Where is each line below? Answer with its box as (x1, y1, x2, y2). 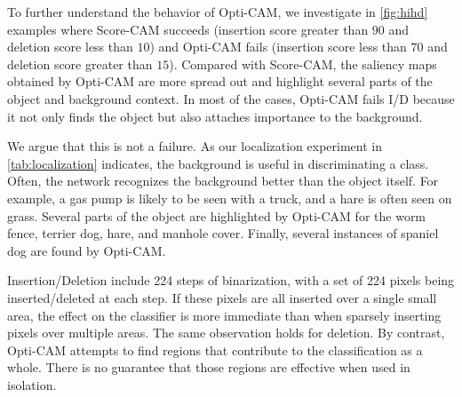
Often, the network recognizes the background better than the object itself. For (7, 171, 439, 190)
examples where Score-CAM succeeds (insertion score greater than (7, 20, 369, 38)
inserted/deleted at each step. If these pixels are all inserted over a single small (7, 288, 437, 306)
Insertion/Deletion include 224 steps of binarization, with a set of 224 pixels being (7, 271, 455, 290)
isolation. (7, 375, 57, 393)
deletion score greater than (7, 54, 153, 73)
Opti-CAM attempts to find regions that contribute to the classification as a (7, 340, 423, 359)
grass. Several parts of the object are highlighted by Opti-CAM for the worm (7, 206, 426, 225)
